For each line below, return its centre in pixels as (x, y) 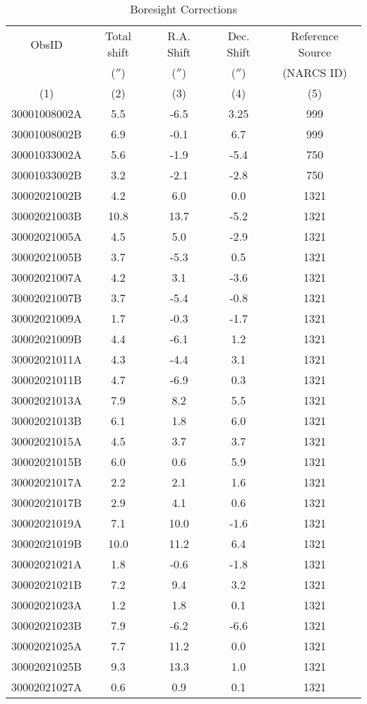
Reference (315, 36)
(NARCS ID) (315, 72)
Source (315, 52)
